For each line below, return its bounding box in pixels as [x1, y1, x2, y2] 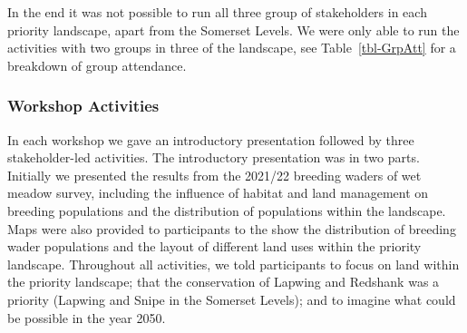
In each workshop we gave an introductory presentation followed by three [7, 130, 414, 149]
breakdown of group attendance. [7, 55, 187, 74]
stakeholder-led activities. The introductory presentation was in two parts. [7, 148, 420, 167]
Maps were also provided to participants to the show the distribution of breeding [7, 219, 456, 238]
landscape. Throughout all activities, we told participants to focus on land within [7, 254, 460, 273]
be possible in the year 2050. [7, 308, 166, 327]
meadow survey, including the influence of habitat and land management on [7, 183, 429, 202]
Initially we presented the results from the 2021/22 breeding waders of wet [7, 165, 422, 184]
